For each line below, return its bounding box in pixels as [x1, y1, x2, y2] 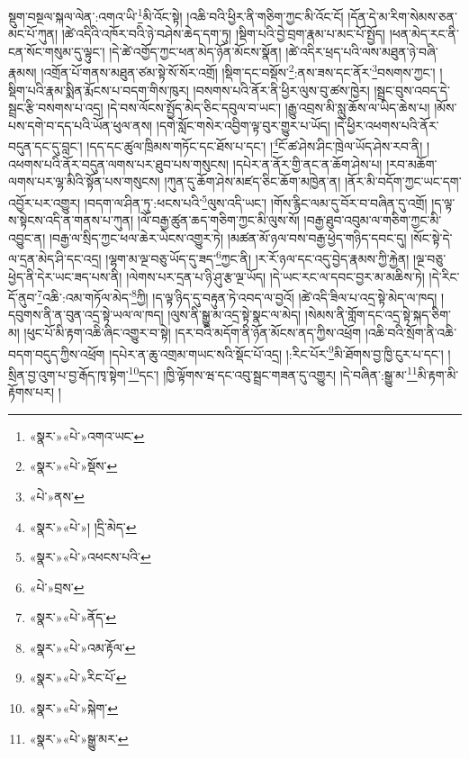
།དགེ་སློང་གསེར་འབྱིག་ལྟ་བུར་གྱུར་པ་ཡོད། [156, 115, 330, 134]
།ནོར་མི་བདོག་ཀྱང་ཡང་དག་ [344, 172, 462, 191]
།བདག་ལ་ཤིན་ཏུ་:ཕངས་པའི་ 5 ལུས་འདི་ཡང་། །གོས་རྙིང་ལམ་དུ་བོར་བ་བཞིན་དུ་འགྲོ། [84, 190, 428, 212]
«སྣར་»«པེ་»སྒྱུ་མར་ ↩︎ [29, 728, 129, 747]
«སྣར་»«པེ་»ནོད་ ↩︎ [29, 608, 117, 627]
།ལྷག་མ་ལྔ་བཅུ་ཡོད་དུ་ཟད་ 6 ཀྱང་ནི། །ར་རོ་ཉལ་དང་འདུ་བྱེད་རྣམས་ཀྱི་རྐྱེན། [105, 247, 410, 267]
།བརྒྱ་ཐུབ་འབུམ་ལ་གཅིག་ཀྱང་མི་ [303, 211, 442, 230]
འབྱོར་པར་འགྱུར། [8, 193, 81, 212]
